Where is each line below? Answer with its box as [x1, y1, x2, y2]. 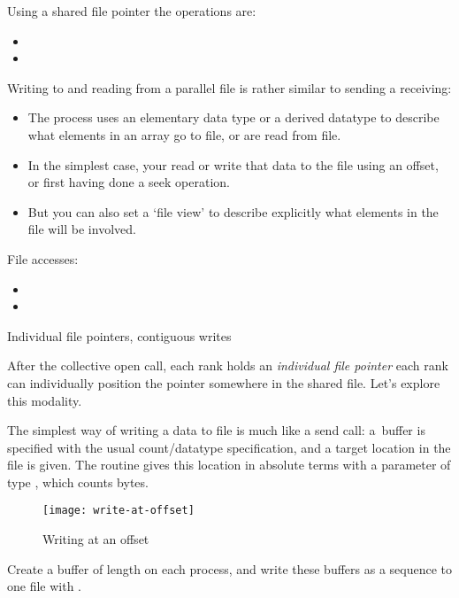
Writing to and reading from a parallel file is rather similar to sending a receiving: [7, 78, 452, 97]
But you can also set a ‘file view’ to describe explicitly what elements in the [27, 202, 439, 221]
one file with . [7, 577, 81, 595]
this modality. [7, 391, 82, 409]
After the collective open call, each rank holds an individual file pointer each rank [7, 356, 448, 375]
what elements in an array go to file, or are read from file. [27, 125, 341, 144]
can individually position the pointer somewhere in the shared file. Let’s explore [7, 373, 440, 392]
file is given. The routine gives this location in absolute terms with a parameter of [7, 455, 451, 474]
